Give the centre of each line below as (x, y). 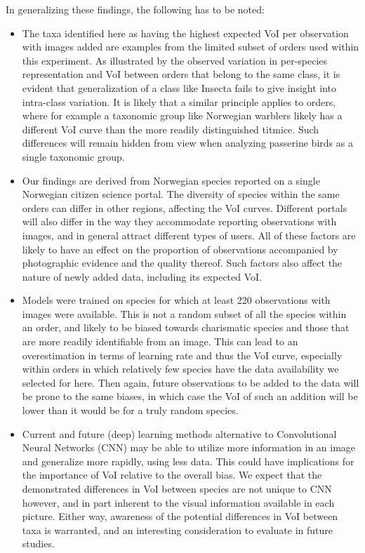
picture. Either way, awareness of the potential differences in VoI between (180, 516)
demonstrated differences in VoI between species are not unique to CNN (177, 488)
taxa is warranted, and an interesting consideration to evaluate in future (178, 529)
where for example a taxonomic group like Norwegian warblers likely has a (182, 115)
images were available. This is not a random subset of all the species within (184, 313)
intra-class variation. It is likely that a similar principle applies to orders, (179, 101)
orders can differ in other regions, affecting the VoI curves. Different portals (185, 207)
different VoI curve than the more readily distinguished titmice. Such (171, 129)
